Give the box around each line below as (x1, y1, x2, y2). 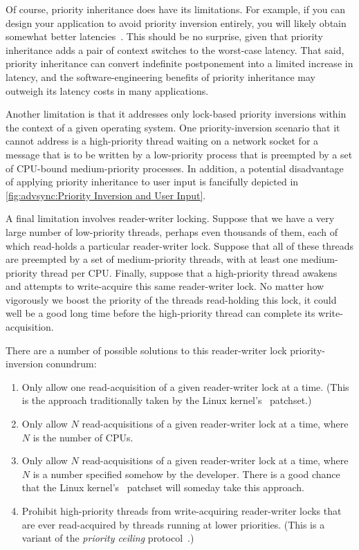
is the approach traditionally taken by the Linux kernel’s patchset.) (21, 393, 312, 407)
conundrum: (46, 356, 97, 371)
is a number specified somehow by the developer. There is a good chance (33, 466, 340, 481)
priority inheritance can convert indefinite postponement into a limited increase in (6, 56, 353, 71)
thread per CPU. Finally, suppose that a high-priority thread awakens (40, 265, 338, 279)
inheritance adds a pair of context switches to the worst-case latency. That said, (6, 42, 344, 57)
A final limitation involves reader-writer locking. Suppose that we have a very (6, 211, 335, 226)
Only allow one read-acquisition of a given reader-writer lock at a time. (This (21, 379, 349, 394)
